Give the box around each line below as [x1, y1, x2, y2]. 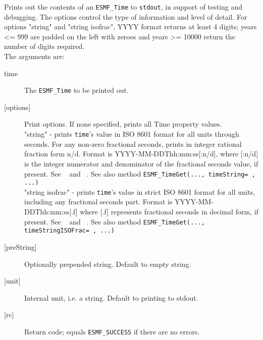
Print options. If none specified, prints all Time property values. [24, 119, 222, 129]
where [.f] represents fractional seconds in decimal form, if [80, 206, 258, 217]
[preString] [4, 241, 37, 252]
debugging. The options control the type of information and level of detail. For [4, 11, 247, 22]
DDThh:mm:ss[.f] [24, 206, 78, 217]
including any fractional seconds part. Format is [24, 196, 173, 207]
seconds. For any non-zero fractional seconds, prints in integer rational [24, 138, 242, 149]
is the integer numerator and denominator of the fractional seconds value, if [24, 158, 258, 168]
